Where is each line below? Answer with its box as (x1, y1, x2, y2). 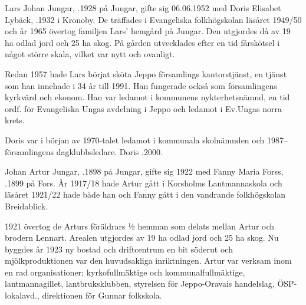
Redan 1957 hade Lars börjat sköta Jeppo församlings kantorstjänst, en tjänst (5, 67, 287, 80)
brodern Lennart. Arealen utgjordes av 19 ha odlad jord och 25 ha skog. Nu (5, 231, 279, 244)
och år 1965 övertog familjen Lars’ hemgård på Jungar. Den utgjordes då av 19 (5, 25, 291, 37)
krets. (5, 114, 25, 126)
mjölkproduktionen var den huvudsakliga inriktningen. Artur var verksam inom (5, 254, 292, 267)
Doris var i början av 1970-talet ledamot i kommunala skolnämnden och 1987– (5, 133, 288, 146)
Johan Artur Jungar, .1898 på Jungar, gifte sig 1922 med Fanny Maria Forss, (5, 165, 284, 178)
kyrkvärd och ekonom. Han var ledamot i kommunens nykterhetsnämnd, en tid (5, 91, 290, 103)
